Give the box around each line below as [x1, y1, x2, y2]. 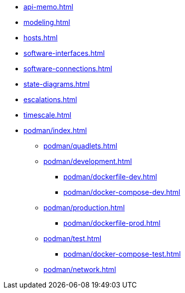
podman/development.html [43, 157, 132, 165]
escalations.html [23, 95, 77, 104]
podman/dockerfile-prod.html [63, 219, 161, 227]
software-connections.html [23, 64, 112, 73]
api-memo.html [23, 2, 73, 11]
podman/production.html [43, 203, 125, 212]
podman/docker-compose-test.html [63, 250, 181, 258]
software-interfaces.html [23, 49, 105, 57]
